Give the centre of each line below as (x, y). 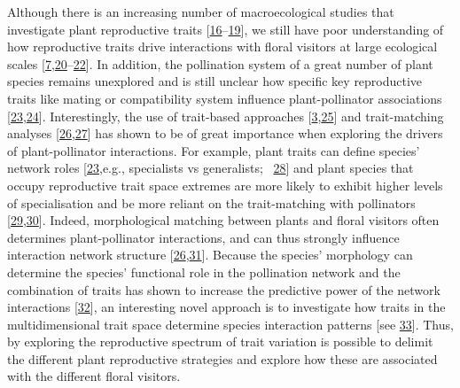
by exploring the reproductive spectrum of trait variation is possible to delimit (220, 341)
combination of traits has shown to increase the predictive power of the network (224, 289)
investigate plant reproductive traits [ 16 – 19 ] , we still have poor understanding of (226, 29)
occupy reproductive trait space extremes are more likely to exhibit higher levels (225, 185)
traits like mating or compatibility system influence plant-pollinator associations (225, 98)
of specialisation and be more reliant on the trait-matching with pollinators (211, 202)
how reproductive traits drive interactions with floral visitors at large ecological (222, 47)
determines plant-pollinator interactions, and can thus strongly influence (203, 237)
